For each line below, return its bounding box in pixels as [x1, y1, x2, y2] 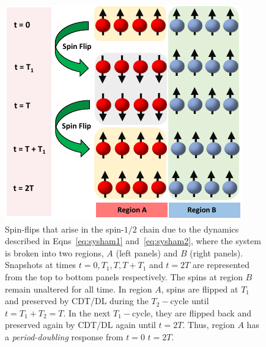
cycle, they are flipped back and [132, 306, 251, 319]
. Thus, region [182, 318, 235, 331]
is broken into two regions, [5, 246, 104, 259]
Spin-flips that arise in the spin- [5, 222, 124, 235]
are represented [192, 258, 250, 271]
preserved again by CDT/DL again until [5, 318, 156, 331]
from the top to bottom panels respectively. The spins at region [5, 270, 243, 283]
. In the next [63, 306, 111, 319]
